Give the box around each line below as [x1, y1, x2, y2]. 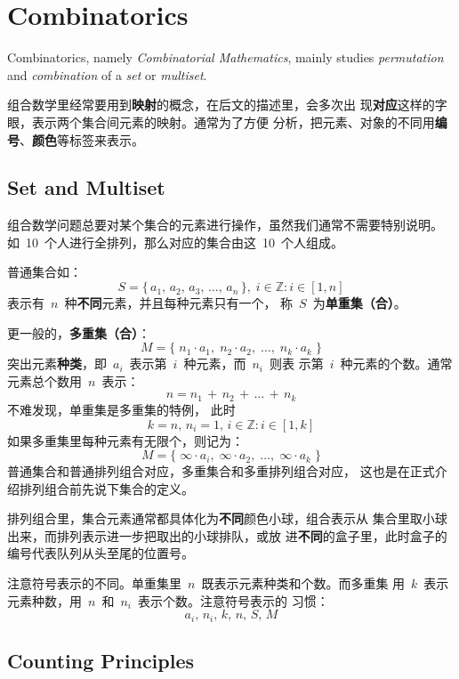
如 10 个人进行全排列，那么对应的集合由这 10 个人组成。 [7, 232, 343, 251]
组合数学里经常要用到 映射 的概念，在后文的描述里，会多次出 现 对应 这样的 [7, 95, 435, 114]
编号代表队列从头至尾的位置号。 [7, 544, 194, 562]
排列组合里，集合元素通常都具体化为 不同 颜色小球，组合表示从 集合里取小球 [7, 509, 447, 528]
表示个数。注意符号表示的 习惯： [137, 591, 329, 610]
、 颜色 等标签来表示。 [20, 130, 144, 149]
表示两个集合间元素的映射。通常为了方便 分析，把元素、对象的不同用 [31, 112, 435, 131]
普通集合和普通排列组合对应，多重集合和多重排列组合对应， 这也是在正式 [7, 462, 435, 481]
